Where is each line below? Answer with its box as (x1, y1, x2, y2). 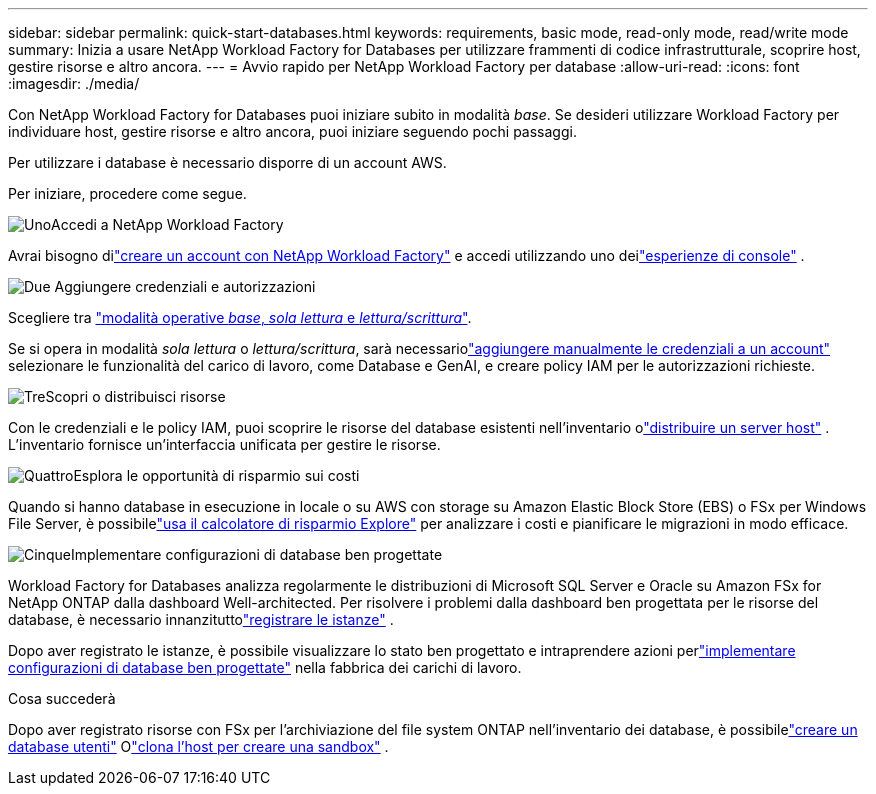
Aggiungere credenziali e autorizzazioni (54, 278, 316, 295)
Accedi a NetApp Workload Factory (51, 216, 284, 233)
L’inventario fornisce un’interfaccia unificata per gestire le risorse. (8, 436, 441, 453)
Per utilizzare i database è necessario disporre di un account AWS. (8, 154, 447, 171)
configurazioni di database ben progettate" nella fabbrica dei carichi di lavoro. (8, 659, 522, 676)
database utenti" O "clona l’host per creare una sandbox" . (8, 738, 389, 755)
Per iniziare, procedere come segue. (8, 185, 247, 202)
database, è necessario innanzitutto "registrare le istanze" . (8, 611, 394, 628)
